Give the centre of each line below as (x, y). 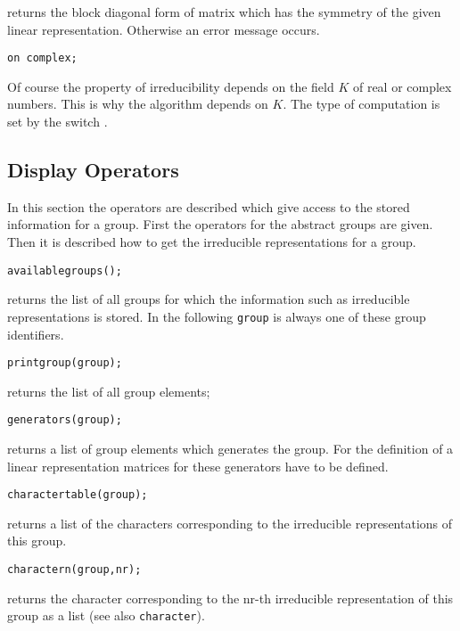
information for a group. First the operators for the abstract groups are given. (220, 224)
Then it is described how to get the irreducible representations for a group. (212, 242)
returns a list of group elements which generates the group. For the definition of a (230, 449)
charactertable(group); (78, 495)
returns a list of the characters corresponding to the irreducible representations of (230, 523)
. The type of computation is (361, 104)
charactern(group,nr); (74, 570)
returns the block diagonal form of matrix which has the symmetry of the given (224, 12)
